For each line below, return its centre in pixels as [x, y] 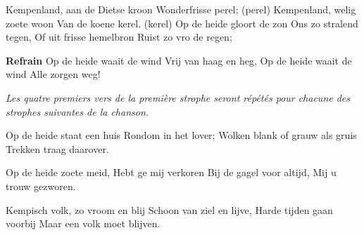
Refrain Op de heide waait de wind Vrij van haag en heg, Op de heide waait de [179, 60]
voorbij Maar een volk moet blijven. [83, 223]
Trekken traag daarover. [57, 148]
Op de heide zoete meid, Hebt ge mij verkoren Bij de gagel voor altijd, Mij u [171, 172]
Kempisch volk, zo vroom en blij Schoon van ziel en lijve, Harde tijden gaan [169, 209]
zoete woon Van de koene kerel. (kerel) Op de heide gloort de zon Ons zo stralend [182, 23]
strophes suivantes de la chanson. [77, 111]
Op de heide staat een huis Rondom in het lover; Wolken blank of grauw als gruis [181, 135]
